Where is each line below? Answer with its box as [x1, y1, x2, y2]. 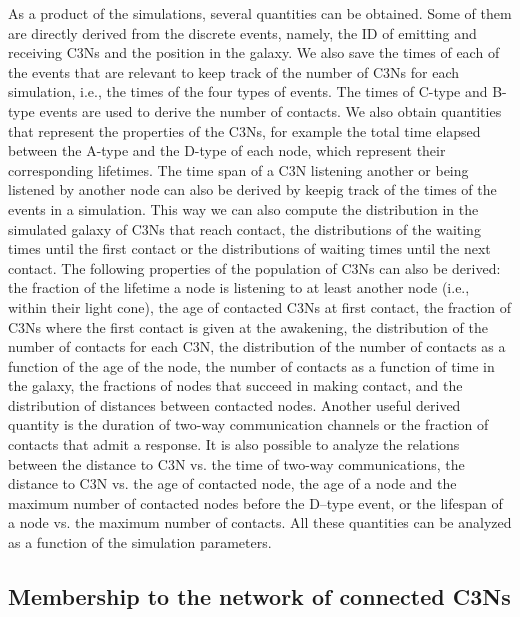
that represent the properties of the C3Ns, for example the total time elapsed [8, 120, 481, 141]
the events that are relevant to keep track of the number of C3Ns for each [8, 61, 460, 82]
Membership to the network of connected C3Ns [8, 581, 511, 612]
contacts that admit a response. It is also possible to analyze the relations [8, 434, 460, 455]
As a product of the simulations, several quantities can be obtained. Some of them [8, 3, 512, 23]
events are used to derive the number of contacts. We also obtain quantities [39, 100, 502, 121]
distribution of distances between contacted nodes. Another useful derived [8, 394, 461, 415]
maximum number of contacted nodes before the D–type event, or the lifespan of [8, 492, 503, 513]
